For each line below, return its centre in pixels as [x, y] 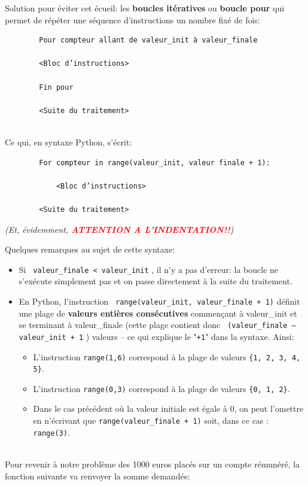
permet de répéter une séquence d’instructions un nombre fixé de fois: [132, 19]
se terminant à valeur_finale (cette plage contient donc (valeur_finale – [157, 325]
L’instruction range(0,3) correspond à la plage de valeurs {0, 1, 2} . [161, 388]
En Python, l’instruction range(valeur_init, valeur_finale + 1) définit [159, 301]
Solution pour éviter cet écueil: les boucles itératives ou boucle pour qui [145, 8]
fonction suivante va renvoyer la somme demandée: [97, 476]
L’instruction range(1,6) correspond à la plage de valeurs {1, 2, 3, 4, [167, 356]
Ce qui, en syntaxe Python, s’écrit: [68, 142]
